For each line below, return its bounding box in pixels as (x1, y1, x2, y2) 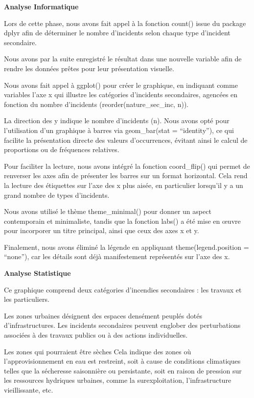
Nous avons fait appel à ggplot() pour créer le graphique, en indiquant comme (4, 80, 238, 90)
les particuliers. (4, 294, 49, 304)
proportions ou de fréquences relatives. (4, 144, 119, 155)
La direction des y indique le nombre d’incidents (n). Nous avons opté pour (4, 115, 230, 126)
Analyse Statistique (4, 268, 71, 278)
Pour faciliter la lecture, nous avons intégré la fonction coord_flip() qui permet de (4, 160, 250, 171)
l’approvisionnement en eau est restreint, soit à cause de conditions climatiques (4, 356, 241, 366)
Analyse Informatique (4, 1, 79, 11)
